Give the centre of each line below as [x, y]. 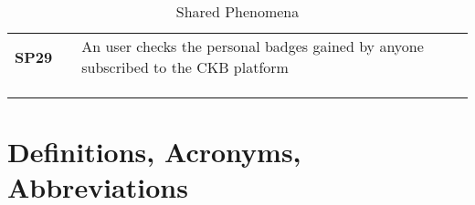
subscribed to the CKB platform [185, 67]
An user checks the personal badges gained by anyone [253, 46]
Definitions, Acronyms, [154, 152]
